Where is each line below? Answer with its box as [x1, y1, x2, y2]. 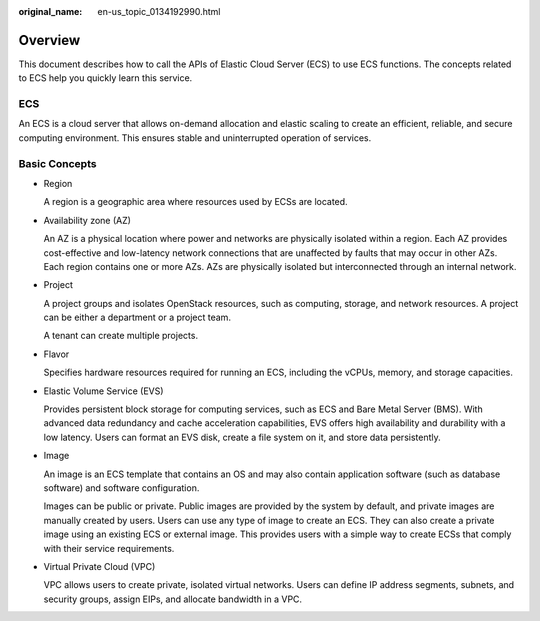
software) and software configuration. [43, 482, 200, 494]
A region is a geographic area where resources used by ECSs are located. [43, 196, 349, 208]
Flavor [43, 348, 70, 360]
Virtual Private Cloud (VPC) [43, 560, 156, 572]
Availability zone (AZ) [43, 214, 132, 226]
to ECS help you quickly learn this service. [18, 72, 193, 84]
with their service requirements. [43, 542, 175, 554]
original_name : [18, 6, 83, 17]
